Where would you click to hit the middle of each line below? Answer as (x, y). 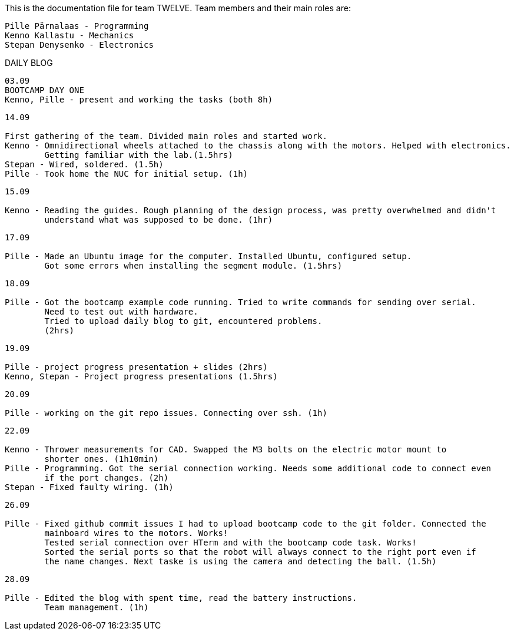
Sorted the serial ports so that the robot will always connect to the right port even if (260, 552)
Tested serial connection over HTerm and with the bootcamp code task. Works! (231, 543)
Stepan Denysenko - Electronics (79, 45)
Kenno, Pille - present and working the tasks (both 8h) (139, 100)
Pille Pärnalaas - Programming (77, 26)
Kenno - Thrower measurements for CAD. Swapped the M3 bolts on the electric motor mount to (226, 449)
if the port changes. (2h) (107, 478)
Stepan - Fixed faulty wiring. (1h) (89, 487)
